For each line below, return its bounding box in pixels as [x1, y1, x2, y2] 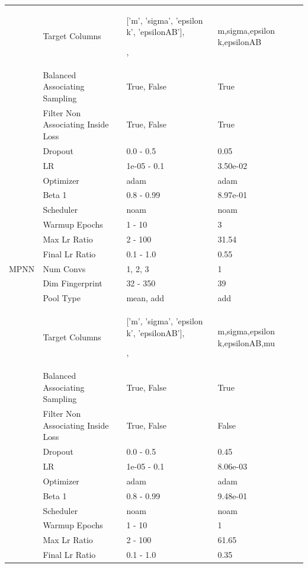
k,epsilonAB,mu [217, 336, 275, 349]
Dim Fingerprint [43, 277, 102, 289]
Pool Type [43, 292, 81, 304]
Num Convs [43, 262, 86, 275]
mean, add [126, 292, 165, 304]
